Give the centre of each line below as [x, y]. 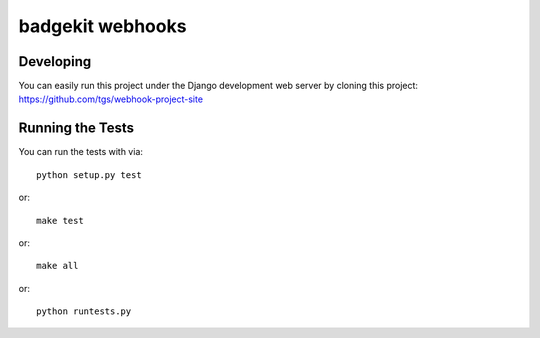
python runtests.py [84, 311]
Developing [55, 61]
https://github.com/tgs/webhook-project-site [111, 99]
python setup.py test [89, 174]
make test [60, 220]
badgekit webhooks [102, 26]
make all [57, 266]
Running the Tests [76, 128]
